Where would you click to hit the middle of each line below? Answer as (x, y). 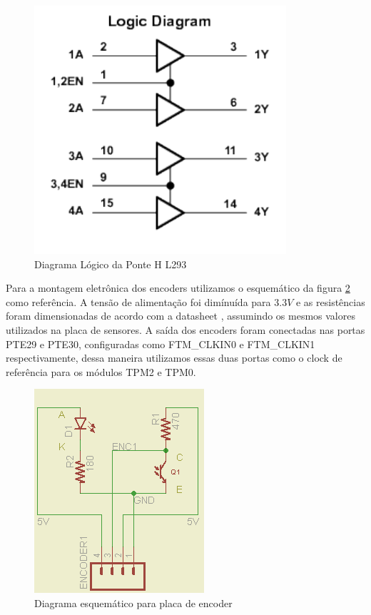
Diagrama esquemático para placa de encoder (133, 603)
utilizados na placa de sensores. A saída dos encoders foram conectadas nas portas (185, 329)
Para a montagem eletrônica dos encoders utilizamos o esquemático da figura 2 (178, 288)
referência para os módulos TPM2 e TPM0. (101, 371)
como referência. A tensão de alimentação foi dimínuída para (138, 301)
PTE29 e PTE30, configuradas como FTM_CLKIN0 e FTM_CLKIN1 (161, 344)
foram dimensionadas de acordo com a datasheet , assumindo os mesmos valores (181, 316)
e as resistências (330, 301)
